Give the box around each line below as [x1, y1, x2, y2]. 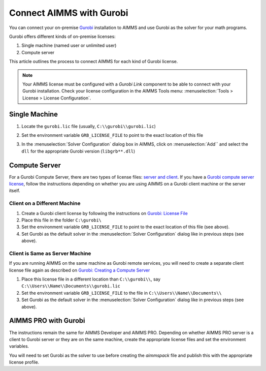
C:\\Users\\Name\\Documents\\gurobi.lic [21, 283, 121, 289]
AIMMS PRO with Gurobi [9, 316, 85, 325]
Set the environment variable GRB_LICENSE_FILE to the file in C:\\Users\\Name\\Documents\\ [21, 290, 222, 296]
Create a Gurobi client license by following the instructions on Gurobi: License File [21, 210, 188, 216]
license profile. [9, 359, 39, 365]
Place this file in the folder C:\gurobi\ [21, 217, 102, 223]
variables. [9, 343, 29, 349]
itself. [9, 187, 21, 194]
